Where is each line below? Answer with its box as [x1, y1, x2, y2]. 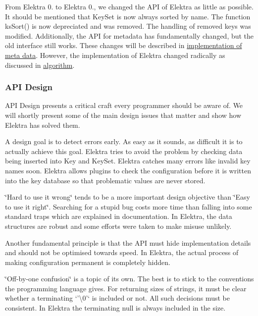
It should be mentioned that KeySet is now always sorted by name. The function [5, 11, 251, 21]
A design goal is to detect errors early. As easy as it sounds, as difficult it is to [5, 136, 243, 147]
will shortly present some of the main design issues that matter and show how [5, 109, 242, 120]
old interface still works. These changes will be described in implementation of [5, 40, 242, 51]
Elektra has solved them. [5, 119, 80, 130]
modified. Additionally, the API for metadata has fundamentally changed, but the [5, 30, 254, 41]
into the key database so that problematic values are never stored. [5, 175, 206, 185]
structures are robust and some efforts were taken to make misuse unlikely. [5, 220, 232, 231]
